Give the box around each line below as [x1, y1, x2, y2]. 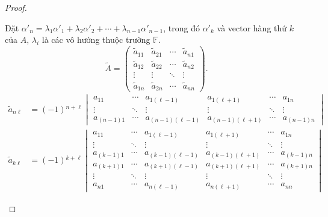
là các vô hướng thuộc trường [42, 33, 150, 46]
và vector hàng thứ [217, 21, 287, 34]
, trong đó [163, 21, 200, 34]
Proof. [5, 1, 27, 13]
